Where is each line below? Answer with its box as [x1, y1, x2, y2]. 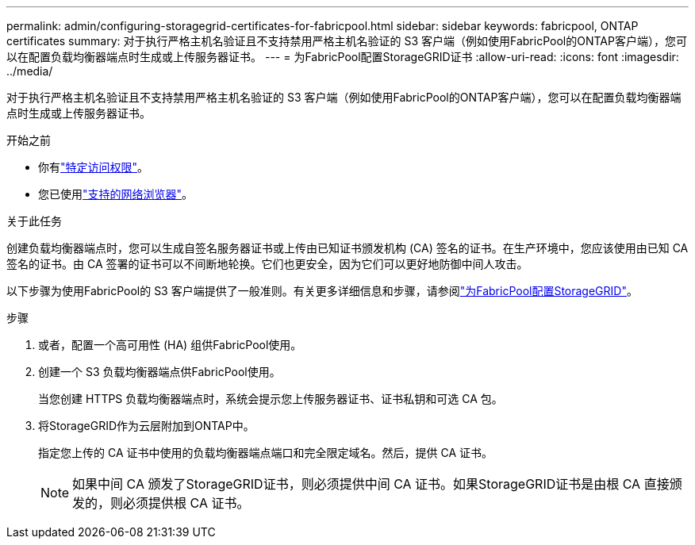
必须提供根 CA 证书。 [123, 495, 250, 511]
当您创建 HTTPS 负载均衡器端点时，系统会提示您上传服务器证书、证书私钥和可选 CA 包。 [38, 392, 503, 405]
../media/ [6, 64, 53, 78]
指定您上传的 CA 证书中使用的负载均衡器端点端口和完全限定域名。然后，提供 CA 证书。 [38, 446, 493, 459]
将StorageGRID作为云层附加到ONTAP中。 [38, 419, 255, 432]
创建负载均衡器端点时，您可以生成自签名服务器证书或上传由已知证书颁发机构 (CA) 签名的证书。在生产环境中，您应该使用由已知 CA [6, 241, 689, 255]
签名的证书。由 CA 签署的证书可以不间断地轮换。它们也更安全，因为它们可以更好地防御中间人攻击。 [6, 257, 528, 271]
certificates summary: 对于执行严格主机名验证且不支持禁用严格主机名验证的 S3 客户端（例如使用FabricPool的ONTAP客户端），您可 [6, 34, 687, 48]
